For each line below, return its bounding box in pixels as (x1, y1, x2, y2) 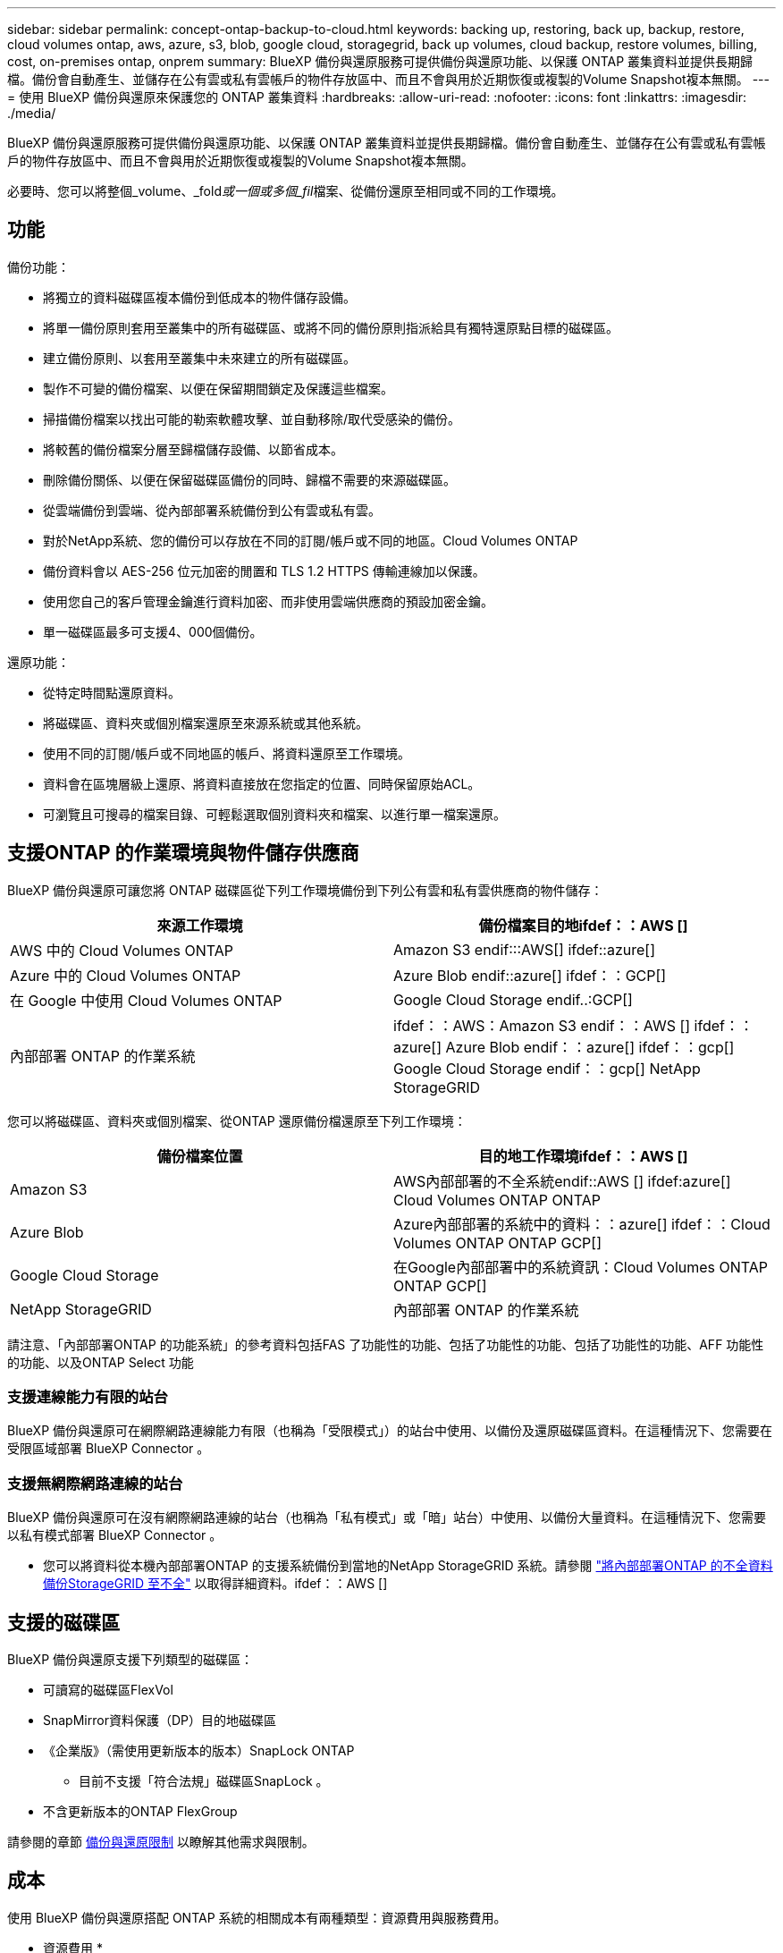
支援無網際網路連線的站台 (7, 1474, 183, 1492)
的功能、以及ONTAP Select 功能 (7, 1354, 194, 1370)
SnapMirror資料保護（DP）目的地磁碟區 (43, 1712, 276, 1729)
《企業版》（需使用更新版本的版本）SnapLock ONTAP (43, 1743, 355, 1759)
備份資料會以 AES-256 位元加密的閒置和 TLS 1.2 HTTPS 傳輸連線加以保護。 (43, 562, 485, 579)
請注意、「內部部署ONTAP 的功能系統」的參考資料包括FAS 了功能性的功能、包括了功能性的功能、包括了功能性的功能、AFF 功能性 (7, 1336, 764, 1352)
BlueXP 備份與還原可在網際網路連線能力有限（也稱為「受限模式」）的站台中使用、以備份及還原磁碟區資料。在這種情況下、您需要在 (7, 1423, 773, 1439)
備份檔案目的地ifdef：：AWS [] (478, 916, 688, 934)
